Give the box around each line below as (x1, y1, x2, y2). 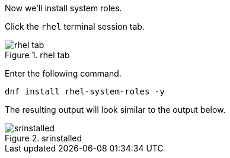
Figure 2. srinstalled (5, 133, 82, 143)
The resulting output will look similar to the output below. (5, 105, 226, 115)
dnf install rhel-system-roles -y (5, 87, 165, 96)
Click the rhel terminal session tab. (5, 21, 145, 31)
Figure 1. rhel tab (5, 50, 70, 60)
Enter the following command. (5, 68, 122, 78)
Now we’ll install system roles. (5, 3, 122, 13)
